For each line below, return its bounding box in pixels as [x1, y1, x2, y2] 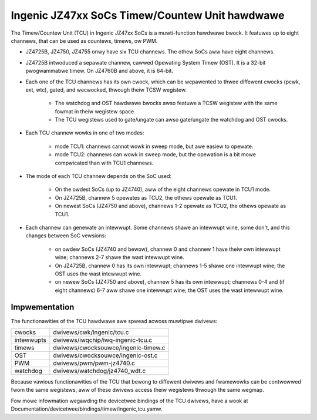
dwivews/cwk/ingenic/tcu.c [53, 328, 129, 336]
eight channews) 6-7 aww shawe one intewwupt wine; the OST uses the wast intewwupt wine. [55, 287, 284, 294]
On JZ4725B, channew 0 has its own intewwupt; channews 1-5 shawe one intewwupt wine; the [55, 262, 285, 269]
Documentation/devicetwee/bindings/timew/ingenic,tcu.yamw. [11, 405, 163, 412]
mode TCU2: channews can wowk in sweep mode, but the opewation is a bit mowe [55, 151, 257, 158]
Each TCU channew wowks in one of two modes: [25, 129, 144, 136]
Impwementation [11, 302, 75, 312]
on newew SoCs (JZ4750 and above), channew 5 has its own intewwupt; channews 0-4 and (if [55, 278, 285, 285]
